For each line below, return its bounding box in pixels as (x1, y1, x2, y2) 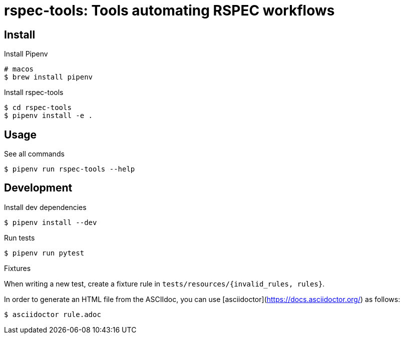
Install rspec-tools (4, 88, 64, 97)
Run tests (4, 233, 35, 242)
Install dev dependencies (4, 202, 87, 211)
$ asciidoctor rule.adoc (4, 310, 101, 318)
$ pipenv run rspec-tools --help (4, 165, 135, 173)
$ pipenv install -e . (4, 111, 93, 120)
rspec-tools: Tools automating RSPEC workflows (4, 2, 335, 19)
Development (4, 181, 73, 194)
